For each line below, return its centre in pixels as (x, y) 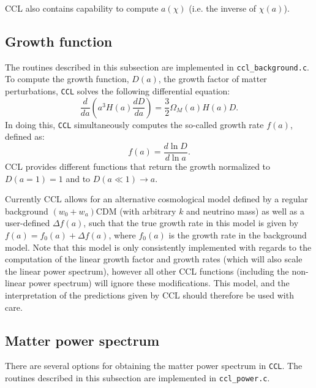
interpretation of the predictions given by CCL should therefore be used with (149, 295)
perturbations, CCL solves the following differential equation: (118, 91)
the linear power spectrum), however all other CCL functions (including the (147, 271)
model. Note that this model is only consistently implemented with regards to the (158, 247)
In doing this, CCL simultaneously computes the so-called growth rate (134, 124)
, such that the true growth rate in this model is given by (191, 223)
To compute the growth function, (67, 79)
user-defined (28, 223)
